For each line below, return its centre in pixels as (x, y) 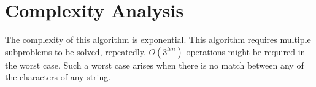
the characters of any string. (58, 77)
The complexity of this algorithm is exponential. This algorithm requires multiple (158, 40)
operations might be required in (246, 51)
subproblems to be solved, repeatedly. (75, 51)
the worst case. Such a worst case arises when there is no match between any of (154, 65)
